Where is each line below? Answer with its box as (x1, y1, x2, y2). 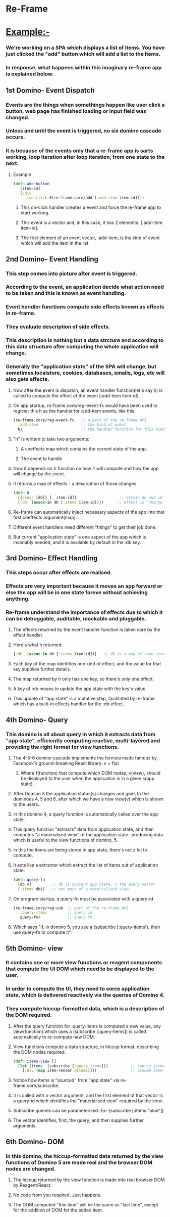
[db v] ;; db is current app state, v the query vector (18, 882, 156, 887)
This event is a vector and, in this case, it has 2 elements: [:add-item (20, 219, 163, 226)
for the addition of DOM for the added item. (13, 1207, 103, 1213)
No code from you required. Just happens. (13, 1192, 102, 1198)
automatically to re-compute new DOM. (13, 1033, 95, 1040)
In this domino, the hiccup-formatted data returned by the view (6, 1152, 163, 1159)
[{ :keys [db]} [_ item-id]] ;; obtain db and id (18, 495, 163, 501)
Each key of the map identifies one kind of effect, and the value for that (13, 661, 161, 667)
